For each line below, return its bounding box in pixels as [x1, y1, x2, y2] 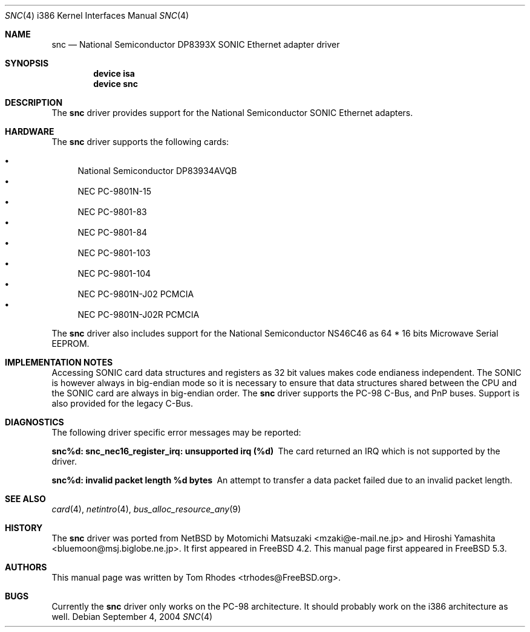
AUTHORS [5, 562, 47, 572]
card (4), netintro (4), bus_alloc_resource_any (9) [51, 504, 241, 514]
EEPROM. [51, 338, 90, 349]
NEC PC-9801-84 [77, 227, 148, 237]
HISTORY [5, 523, 43, 533]
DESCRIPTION [5, 97, 63, 108]
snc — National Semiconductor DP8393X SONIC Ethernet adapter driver [51, 39, 340, 50]
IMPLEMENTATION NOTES [5, 357, 113, 367]
